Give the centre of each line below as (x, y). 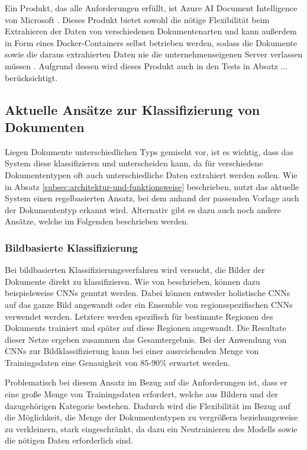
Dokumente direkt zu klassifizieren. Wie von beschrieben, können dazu (133, 281)
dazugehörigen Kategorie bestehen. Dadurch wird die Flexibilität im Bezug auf (148, 405)
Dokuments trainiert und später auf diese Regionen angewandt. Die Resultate (146, 328)
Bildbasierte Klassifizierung (71, 247)
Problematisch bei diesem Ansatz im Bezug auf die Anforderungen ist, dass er (146, 382)
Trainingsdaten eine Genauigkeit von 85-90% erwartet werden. (118, 362)
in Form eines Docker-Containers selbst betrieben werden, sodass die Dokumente (151, 42)
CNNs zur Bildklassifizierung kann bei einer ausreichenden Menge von (132, 351)
